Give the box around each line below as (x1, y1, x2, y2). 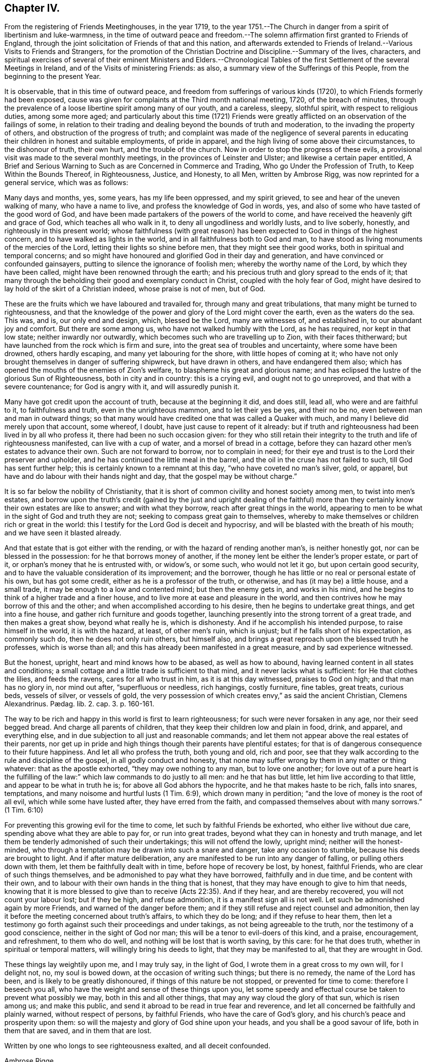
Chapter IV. (4, 2, 60, 14)
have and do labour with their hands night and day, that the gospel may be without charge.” (4, 472, 297, 481)
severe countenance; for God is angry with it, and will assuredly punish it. (4, 382, 240, 391)
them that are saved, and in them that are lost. (4, 1026, 152, 1035)
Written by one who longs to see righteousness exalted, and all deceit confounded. (4, 1042, 271, 1050)
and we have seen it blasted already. (4, 529, 122, 537)
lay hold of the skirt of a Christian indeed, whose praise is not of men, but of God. (4, 284, 266, 293)
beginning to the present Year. (4, 72, 101, 81)
